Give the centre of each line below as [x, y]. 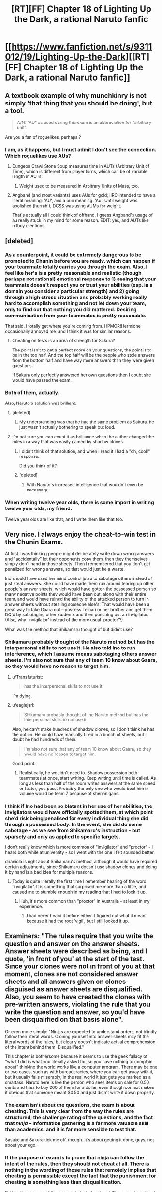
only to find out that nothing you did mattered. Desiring [71, 309]
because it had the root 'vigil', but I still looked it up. [78, 921]
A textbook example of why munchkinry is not [76, 96]
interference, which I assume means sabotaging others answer [81, 654]
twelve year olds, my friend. [39, 508]
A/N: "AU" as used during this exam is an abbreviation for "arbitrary [84, 122]
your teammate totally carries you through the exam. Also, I [76, 267]
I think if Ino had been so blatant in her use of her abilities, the [79, 806]
